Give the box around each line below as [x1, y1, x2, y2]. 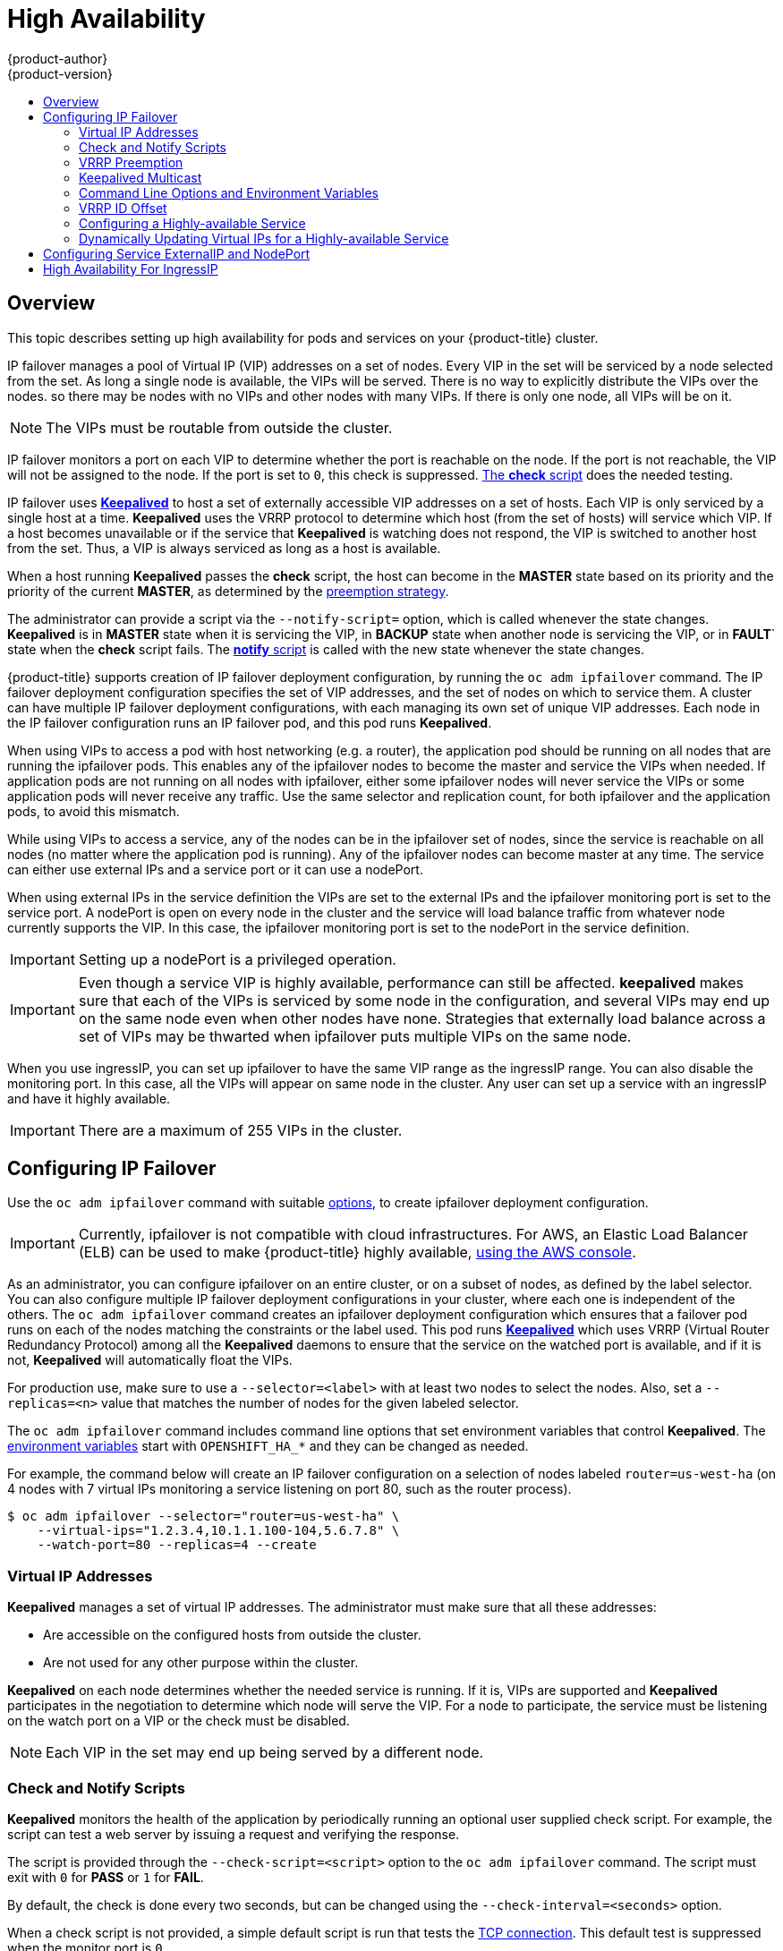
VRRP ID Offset [79, 200, 167, 216]
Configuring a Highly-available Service [79, 215, 306, 231]
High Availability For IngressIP [43, 260, 218, 277]
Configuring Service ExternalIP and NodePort [43, 245, 311, 261]
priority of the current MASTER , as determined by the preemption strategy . [7, 583, 449, 599]
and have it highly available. [7, 1090, 171, 1106]
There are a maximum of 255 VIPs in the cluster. [78, 1120, 403, 1139]
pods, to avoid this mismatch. [7, 803, 180, 819]
